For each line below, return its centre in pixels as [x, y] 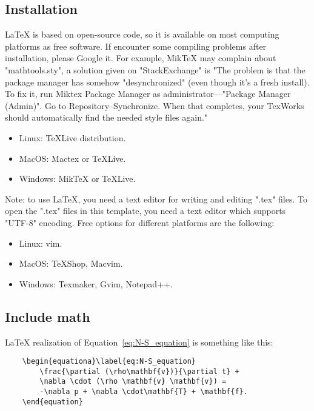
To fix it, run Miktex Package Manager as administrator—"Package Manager [148, 94]
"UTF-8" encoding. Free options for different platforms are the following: [140, 222]
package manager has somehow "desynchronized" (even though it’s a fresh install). [157, 82]
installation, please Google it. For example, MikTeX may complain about [141, 58]
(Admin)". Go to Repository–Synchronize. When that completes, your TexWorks [155, 105]
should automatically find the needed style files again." [106, 117]
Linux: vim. [41, 243]
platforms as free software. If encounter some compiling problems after [136, 46]
